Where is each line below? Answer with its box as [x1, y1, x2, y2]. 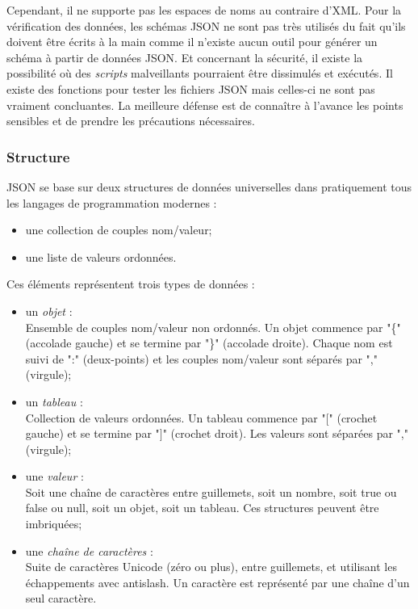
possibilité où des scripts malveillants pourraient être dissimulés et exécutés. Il [6, 65, 393, 82]
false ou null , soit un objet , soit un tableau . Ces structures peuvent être [25, 499, 379, 516]
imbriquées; [25, 515, 82, 532]
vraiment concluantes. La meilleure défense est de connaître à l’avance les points [6, 96, 403, 113]
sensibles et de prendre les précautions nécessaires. [6, 112, 255, 129]
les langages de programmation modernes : [6, 194, 217, 211]
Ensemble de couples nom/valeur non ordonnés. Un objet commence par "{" [25, 318, 401, 335]
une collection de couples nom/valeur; [25, 221, 212, 238]
